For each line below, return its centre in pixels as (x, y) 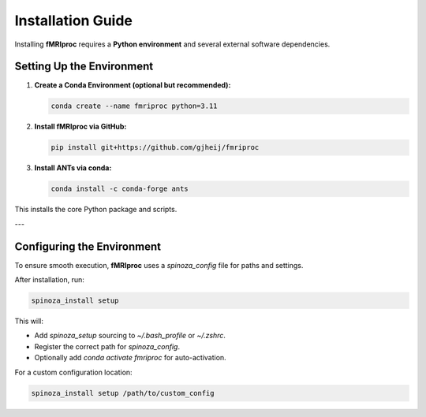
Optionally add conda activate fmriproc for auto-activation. (130, 358)
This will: (29, 321)
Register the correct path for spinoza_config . (107, 346)
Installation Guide (74, 20)
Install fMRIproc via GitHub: (80, 127)
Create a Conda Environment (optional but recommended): (133, 85)
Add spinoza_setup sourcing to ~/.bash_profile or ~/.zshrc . (130, 336)
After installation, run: (49, 280)
